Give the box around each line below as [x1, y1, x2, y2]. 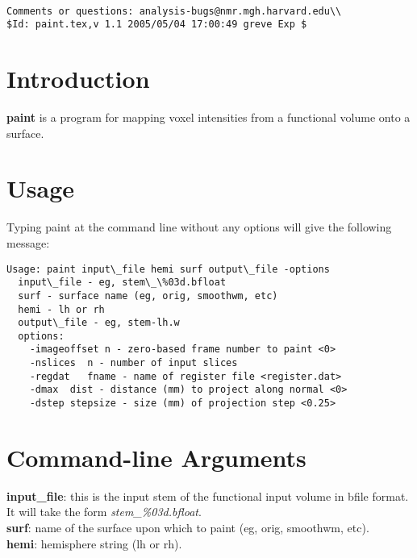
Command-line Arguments [6, 440, 306, 473]
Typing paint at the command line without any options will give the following [6, 219, 392, 235]
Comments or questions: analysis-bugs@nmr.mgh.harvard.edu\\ [6, 5, 342, 17]
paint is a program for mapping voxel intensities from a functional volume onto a [6, 109, 411, 126]
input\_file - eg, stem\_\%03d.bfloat [18, 277, 227, 289]
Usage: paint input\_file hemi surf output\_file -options [6, 263, 330, 275]
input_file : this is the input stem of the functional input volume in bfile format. [6, 487, 409, 504]
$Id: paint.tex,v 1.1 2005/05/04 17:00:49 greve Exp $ [6, 19, 307, 31]
